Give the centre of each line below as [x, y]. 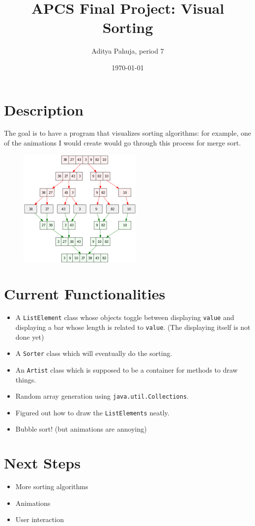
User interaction [40, 519]
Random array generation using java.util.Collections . [102, 396]
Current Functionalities [85, 294]
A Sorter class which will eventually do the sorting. [94, 353]
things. [26, 379]
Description [44, 109]
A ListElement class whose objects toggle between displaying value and [125, 317]
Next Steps [42, 463]
